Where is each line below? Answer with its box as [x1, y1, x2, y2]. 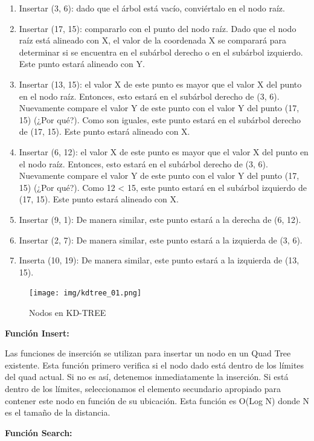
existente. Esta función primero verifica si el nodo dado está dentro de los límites [5, 358, 304, 371]
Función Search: [5, 426, 72, 439]
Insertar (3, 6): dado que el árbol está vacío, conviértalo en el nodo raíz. [19, 2, 285, 14]
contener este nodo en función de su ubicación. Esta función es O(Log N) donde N [5, 394, 309, 407]
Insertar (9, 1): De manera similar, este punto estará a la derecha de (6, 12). [19, 213, 301, 225]
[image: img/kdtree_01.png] [29, 289, 142, 298]
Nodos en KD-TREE [29, 306, 106, 318]
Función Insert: [5, 326, 69, 339]
